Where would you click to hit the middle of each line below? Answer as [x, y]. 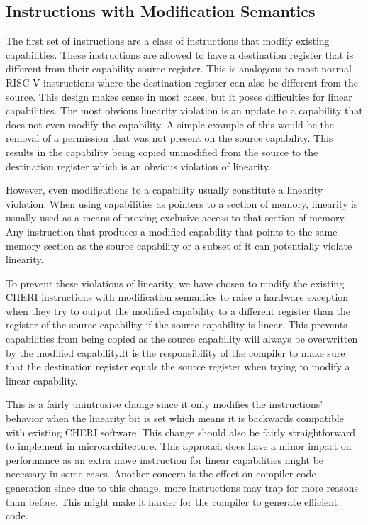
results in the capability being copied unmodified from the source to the [162, 151]
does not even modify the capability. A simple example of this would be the [170, 124]
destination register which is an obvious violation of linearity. [138, 166]
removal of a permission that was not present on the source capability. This [169, 138]
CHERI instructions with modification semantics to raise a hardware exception [177, 297]
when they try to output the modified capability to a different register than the [178, 310]
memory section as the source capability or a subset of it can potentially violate [179, 245]
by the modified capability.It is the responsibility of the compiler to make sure [175, 352]
